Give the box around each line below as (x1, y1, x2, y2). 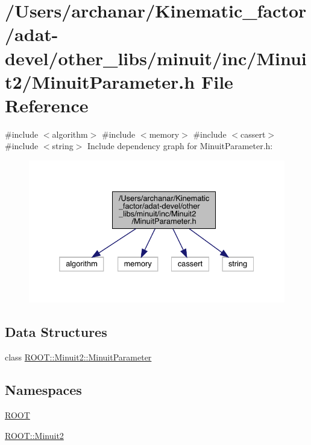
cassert (240, 127, 266, 140)
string (52, 139, 74, 152)
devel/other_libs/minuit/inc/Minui (5, 45, 307, 70)
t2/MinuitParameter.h (5, 69, 195, 94)
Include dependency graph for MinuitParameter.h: (87, 139, 273, 152)
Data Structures (5, 322, 107, 341)
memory (149, 127, 180, 140)
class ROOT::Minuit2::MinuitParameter (5, 351, 152, 363)
